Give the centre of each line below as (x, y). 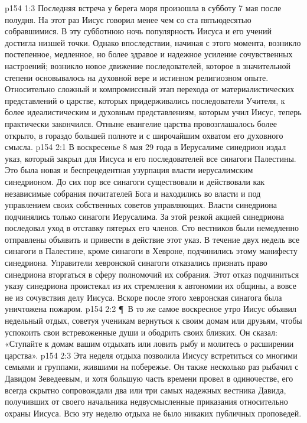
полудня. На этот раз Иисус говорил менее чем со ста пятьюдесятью (128, 19)
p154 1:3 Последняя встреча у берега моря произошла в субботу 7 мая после (143, 8)
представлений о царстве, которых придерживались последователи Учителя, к (145, 100)
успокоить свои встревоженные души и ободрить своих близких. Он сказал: (141, 332)
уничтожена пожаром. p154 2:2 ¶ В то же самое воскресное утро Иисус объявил (151, 309)
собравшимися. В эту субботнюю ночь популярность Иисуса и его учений (138, 31)
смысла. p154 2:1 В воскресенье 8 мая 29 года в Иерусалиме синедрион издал (146, 147)
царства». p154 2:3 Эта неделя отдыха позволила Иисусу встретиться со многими (151, 355)
